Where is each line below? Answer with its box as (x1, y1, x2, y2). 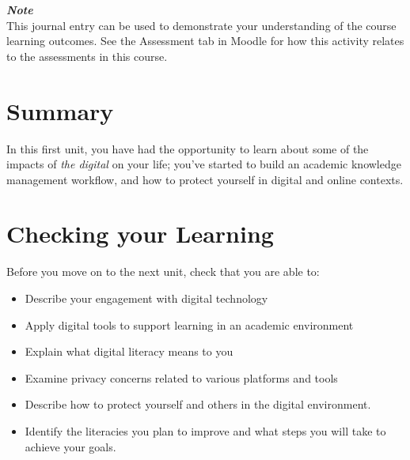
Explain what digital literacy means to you (25, 343, 233, 360)
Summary (6, 94, 114, 126)
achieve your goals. (25, 438, 116, 454)
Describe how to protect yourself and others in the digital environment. (25, 396, 371, 413)
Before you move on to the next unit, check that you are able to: (6, 263, 320, 280)
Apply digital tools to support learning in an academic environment (25, 316, 354, 333)
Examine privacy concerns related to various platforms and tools (25, 369, 338, 386)
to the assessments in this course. (6, 47, 168, 64)
